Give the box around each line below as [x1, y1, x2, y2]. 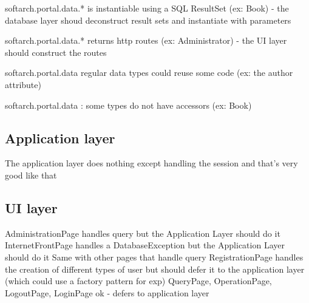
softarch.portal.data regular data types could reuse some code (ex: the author [5, 66, 293, 79]
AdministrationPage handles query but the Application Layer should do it [5, 226, 280, 239]
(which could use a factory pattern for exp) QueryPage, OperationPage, [5, 274, 272, 287]
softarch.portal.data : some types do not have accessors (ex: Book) [5, 98, 252, 111]
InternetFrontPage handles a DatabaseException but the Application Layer [5, 239, 285, 251]
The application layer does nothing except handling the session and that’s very [5, 157, 298, 169]
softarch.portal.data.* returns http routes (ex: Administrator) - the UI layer [5, 34, 287, 47]
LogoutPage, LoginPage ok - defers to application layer [5, 286, 209, 299]
